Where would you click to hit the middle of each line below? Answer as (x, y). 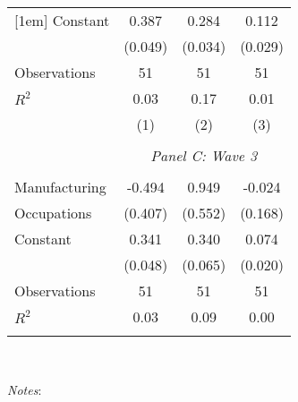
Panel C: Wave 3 (204, 155)
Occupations (53, 213)
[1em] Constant (62, 20)
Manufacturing (60, 187)
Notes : (25, 389)
